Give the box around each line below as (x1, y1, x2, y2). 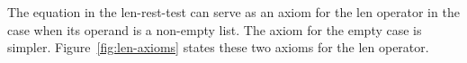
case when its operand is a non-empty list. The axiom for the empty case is (7, 20, 422, 39)
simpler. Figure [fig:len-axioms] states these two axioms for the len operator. (7, 38, 429, 57)
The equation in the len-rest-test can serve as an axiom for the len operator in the (7, 3, 460, 21)
